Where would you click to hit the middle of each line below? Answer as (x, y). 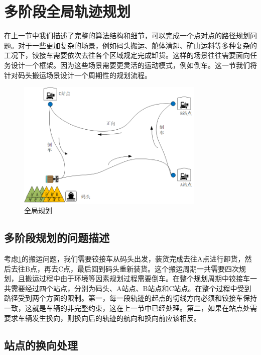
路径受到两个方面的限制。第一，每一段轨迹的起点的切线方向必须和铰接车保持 (130, 298)
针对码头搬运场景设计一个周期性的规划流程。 (78, 75)
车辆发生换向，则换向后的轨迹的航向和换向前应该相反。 (109, 318)
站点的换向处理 (41, 345)
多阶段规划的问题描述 (57, 238)
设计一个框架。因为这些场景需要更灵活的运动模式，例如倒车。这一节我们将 (134, 65)
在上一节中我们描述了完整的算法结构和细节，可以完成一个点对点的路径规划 (127, 35)
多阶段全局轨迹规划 (68, 11)
